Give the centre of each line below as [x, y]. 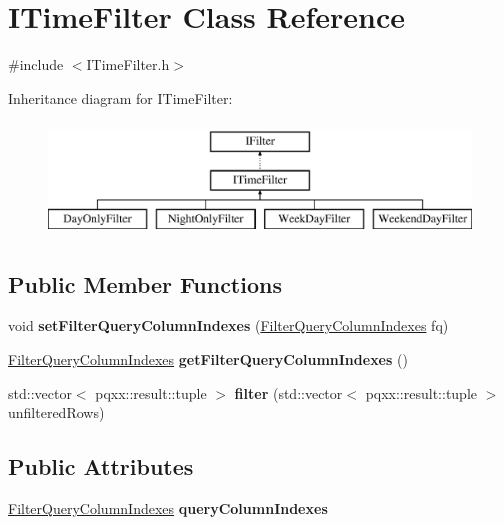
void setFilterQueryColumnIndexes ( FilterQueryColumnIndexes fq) [228, 325]
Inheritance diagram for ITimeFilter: [120, 97]
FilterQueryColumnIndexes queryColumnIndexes [168, 508]
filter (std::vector [288, 392]
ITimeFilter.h [128, 64]
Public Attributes [101, 466]
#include [36, 64]
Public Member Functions [145, 283]
